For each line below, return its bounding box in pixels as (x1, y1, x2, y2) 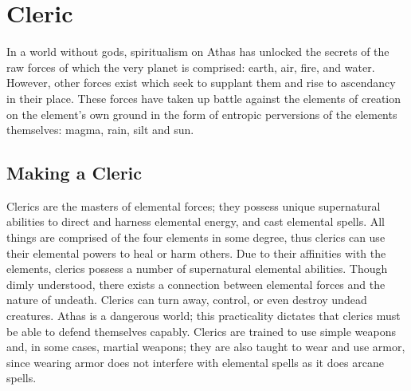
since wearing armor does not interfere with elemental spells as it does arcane (6, 353, 384, 370)
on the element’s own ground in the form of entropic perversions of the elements (6, 105, 397, 122)
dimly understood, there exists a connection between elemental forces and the (6, 275, 386, 292)
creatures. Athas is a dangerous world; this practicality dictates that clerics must (6, 307, 401, 324)
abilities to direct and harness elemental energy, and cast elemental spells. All (6, 213, 385, 230)
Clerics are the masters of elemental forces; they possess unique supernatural (6, 197, 381, 214)
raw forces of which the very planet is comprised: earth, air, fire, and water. (6, 58, 375, 75)
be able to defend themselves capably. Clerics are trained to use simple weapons (6, 322, 396, 339)
